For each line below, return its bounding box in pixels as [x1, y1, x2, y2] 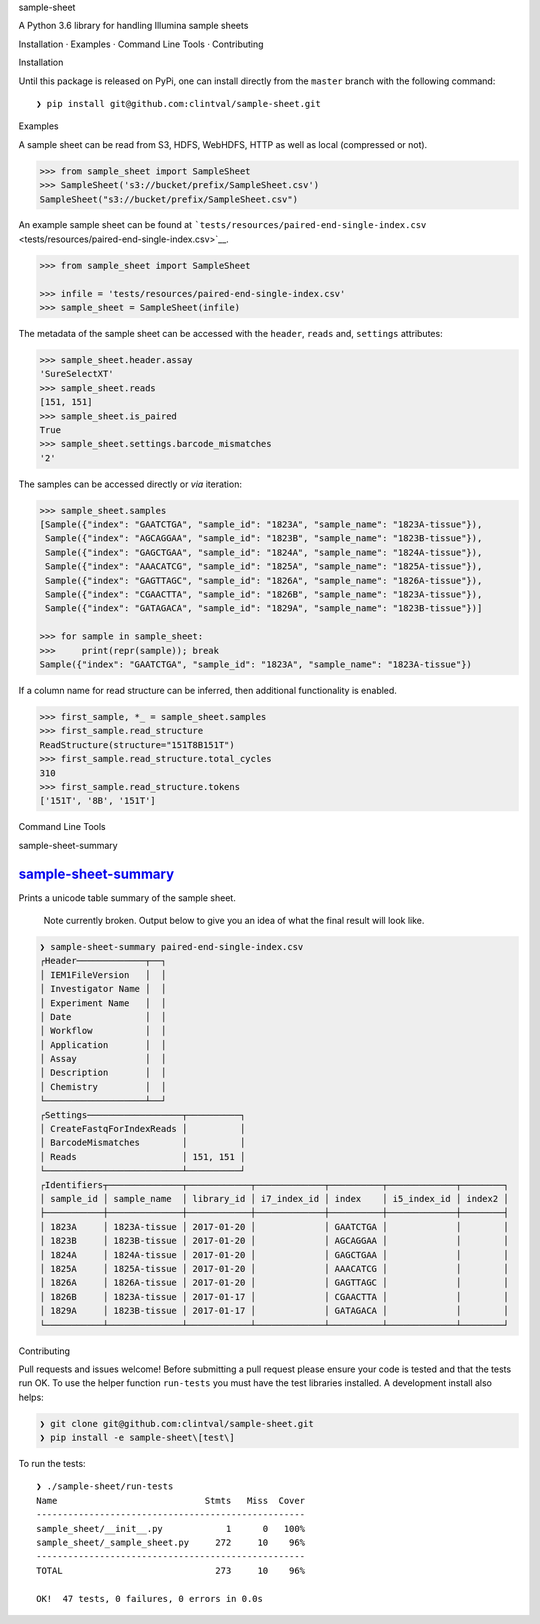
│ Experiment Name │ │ [39, 997, 167, 1009]
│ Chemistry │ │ [39, 1081, 167, 1092]
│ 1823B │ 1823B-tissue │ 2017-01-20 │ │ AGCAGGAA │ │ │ [39, 1235, 509, 1247]
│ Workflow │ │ [39, 1025, 167, 1037]
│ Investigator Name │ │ [39, 983, 167, 995]
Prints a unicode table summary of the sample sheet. [18, 891, 237, 904]
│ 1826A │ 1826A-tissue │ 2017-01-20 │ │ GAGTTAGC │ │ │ [39, 1277, 509, 1289]
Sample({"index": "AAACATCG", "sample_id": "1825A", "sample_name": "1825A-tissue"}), [45, 561, 483, 572]
